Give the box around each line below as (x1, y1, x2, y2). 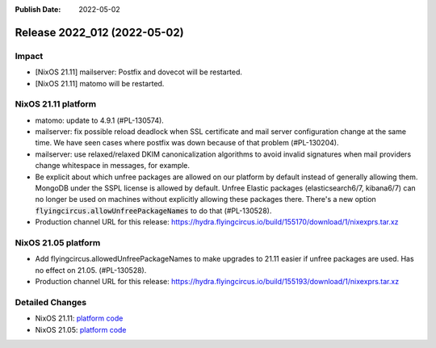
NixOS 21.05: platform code (35, 325, 127, 334)
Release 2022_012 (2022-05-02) (15, 25, 185, 40)
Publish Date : (15, 5, 61, 14)
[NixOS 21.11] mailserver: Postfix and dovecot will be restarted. (35, 67, 242, 77)
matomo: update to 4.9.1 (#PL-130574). (35, 115, 165, 125)
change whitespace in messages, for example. (35, 161, 190, 170)
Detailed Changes (15, 296, 87, 308)
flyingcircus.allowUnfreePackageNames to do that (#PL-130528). (35, 206, 272, 216)
